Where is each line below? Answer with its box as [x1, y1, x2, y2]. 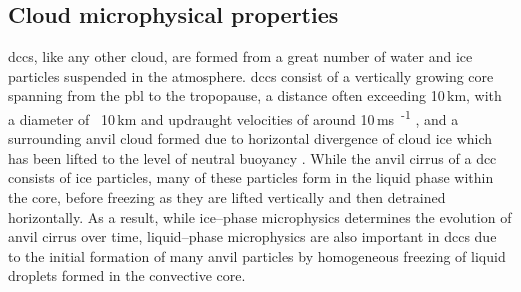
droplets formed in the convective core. [8, 265, 246, 286]
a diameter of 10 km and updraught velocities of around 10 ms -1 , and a [8, 105, 459, 129]
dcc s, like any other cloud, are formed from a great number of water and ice [8, 46, 473, 67]
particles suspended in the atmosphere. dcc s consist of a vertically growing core [8, 65, 494, 86]
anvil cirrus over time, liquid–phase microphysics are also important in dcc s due [8, 226, 497, 247]
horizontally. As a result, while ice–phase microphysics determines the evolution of [8, 206, 512, 227]
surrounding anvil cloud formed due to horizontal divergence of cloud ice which [8, 128, 493, 149]
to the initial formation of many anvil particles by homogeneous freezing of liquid [8, 245, 506, 266]
